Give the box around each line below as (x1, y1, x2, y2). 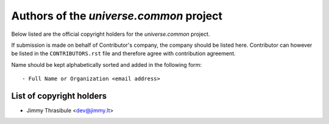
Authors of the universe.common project (11, 9, 222, 22)
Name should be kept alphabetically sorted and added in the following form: (11, 61, 202, 68)
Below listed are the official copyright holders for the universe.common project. (11, 30, 210, 38)
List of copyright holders (11, 91, 107, 101)
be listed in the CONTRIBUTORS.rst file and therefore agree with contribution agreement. (11, 50, 236, 57)
